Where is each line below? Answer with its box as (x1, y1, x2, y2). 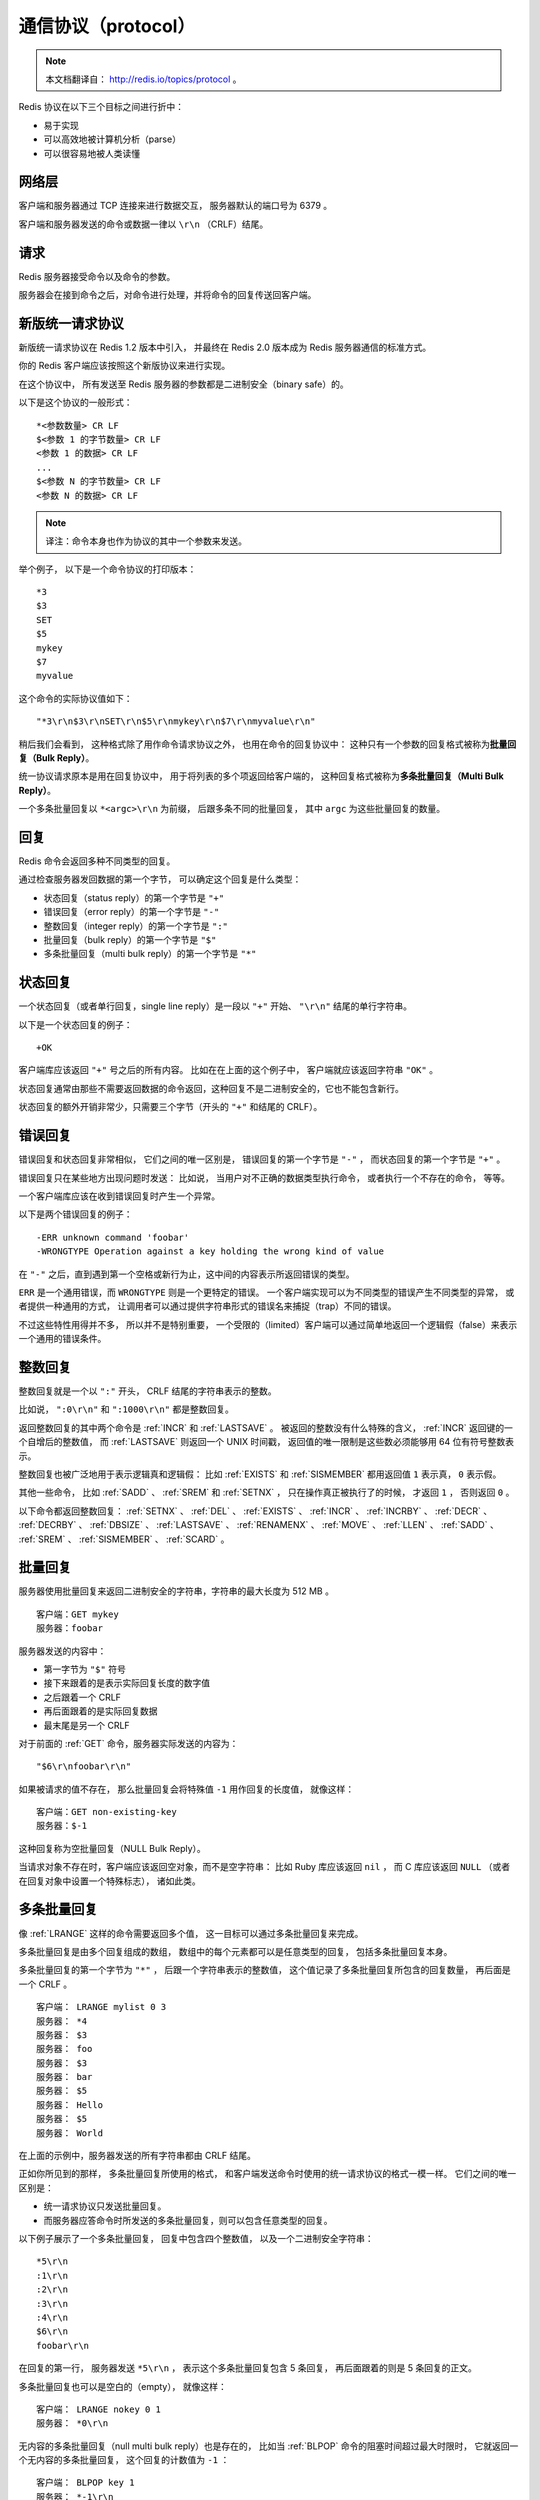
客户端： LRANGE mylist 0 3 (36, 2001, 167, 2013)
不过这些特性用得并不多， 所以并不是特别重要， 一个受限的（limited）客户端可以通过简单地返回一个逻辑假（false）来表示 (18, 1318, 518, 1330)
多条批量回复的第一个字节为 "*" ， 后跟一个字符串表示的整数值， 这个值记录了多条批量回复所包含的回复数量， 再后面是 (18, 1964, 511, 1976)
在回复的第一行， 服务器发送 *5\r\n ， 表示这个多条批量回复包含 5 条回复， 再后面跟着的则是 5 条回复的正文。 (18, 2362, 477, 2374)
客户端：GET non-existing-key (36, 1806, 177, 1818)
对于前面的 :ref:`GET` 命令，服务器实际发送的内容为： (18, 1737, 239, 1749)
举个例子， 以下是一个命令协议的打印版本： (18, 563, 197, 575)
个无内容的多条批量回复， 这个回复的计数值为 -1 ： (18, 2454, 230, 2466)
